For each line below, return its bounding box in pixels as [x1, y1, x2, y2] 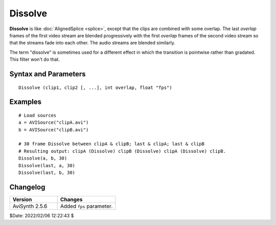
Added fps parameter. [60, 202, 113, 210]
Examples [9, 98, 42, 106]
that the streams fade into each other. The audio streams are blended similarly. [9, 40, 176, 46]
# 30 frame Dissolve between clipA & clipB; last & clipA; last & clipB [18, 141, 204, 147]
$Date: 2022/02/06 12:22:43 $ [9, 212, 74, 218]
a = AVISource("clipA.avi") [18, 120, 89, 125]
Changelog [9, 183, 45, 191]
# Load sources [18, 112, 57, 118]
